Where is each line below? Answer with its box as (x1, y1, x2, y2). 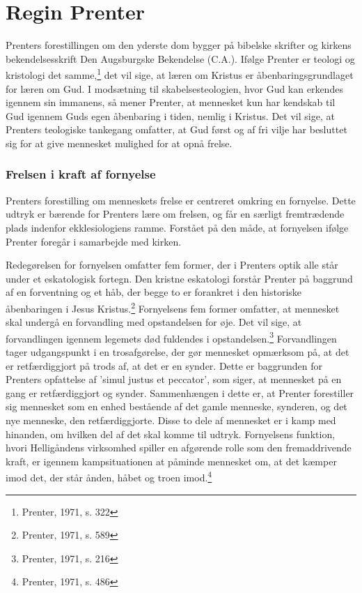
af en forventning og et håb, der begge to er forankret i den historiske (6, 285, 302, 299)
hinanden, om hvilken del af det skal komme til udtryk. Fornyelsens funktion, (6, 426, 336, 441)
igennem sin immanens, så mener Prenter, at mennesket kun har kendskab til (6, 95, 336, 110)
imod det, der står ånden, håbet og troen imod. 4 (6, 468, 212, 484)
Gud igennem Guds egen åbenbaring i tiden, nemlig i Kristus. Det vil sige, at (6, 108, 335, 123)
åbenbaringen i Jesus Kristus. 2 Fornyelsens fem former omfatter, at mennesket (6, 299, 340, 315)
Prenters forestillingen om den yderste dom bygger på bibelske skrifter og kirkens (6, 38, 352, 52)
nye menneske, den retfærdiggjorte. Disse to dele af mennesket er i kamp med (6, 412, 336, 427)
